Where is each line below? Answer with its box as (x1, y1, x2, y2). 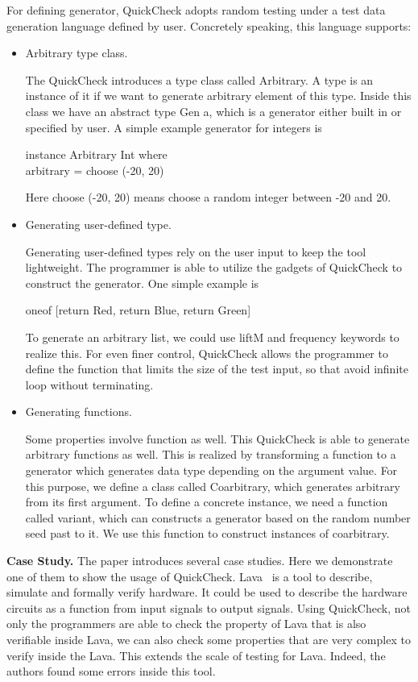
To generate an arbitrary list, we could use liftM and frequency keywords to (25, 328, 399, 345)
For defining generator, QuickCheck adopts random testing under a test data (6, 2, 386, 18)
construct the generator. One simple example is (25, 274, 259, 291)
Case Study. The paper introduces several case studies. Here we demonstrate (6, 552, 393, 569)
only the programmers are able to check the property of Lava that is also (6, 615, 366, 632)
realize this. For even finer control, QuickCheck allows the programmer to (25, 344, 388, 361)
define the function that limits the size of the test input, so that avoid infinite (25, 360, 408, 377)
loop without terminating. (25, 376, 154, 393)
